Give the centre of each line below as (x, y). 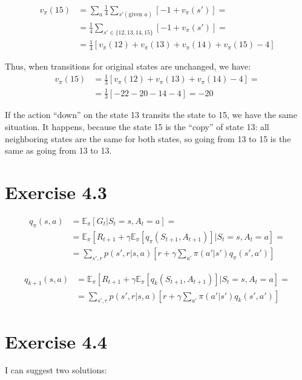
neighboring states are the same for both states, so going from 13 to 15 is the (148, 138)
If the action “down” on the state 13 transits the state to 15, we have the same (151, 115)
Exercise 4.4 (56, 341)
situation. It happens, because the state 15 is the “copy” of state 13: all (137, 127)
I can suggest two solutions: (56, 370)
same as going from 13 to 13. (58, 150)
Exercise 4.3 (56, 192)
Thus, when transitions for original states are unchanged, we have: (128, 66)
